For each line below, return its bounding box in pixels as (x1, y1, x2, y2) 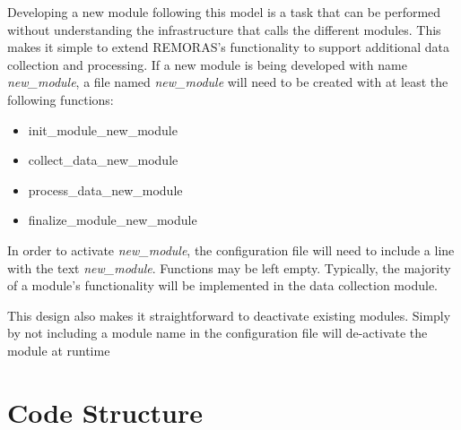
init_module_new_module (28, 120, 178, 139)
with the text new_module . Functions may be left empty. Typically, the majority (7, 258, 451, 277)
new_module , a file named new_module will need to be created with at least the (7, 73, 448, 91)
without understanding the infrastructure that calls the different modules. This (7, 20, 441, 39)
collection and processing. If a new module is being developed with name (7, 55, 407, 73)
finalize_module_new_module (28, 211, 197, 229)
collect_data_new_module (28, 150, 178, 169)
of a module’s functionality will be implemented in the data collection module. (7, 276, 438, 295)
